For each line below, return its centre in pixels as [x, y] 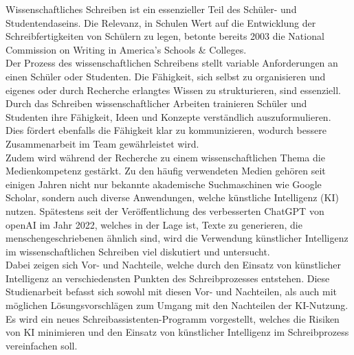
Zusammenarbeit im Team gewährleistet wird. [102, 143]
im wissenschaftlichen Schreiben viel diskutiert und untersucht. [138, 251]
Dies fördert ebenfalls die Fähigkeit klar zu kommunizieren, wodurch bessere [166, 130]
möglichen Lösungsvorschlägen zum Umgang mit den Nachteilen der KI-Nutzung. [177, 305]
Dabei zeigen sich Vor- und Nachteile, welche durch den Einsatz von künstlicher [173, 265]
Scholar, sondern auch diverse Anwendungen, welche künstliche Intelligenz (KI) [172, 197]
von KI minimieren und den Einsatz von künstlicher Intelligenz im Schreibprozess [177, 332]
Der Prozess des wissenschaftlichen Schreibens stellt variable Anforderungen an [172, 63]
